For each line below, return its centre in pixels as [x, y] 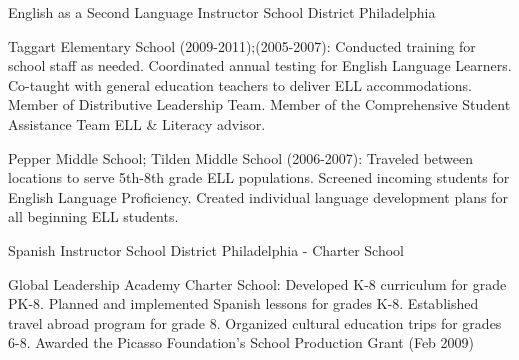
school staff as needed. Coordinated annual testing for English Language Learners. [260, 65]
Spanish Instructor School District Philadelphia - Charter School [206, 249]
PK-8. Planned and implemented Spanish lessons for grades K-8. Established [243, 303]
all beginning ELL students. [93, 216]
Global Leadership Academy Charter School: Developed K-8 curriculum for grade [257, 283]
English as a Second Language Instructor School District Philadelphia [222, 12]
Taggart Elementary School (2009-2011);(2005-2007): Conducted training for [242, 45]
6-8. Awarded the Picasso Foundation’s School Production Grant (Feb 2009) [241, 342]
